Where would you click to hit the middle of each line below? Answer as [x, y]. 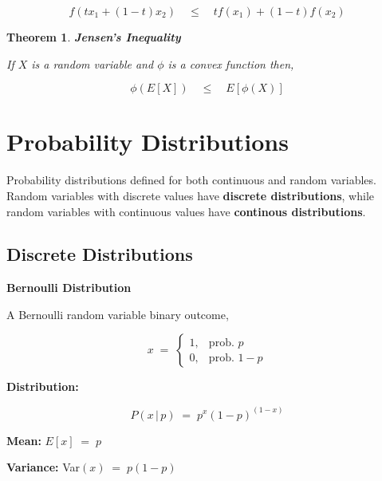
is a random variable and [93, 63]
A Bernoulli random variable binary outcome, [118, 314]
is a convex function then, [231, 63]
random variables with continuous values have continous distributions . [186, 211]
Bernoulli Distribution [69, 288]
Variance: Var [43, 467]
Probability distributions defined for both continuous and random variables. [191, 180]
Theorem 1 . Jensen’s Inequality [94, 37]
